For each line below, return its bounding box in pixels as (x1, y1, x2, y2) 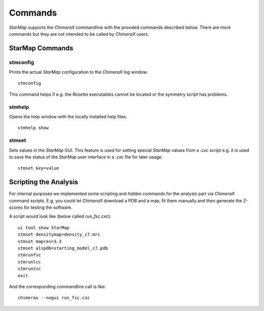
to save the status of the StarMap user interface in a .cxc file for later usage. (9, 154, 163, 160)
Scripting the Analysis (9, 178, 78, 186)
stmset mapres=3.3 (18, 239, 62, 244)
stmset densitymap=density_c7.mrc (18, 232, 100, 237)
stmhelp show (18, 125, 49, 131)
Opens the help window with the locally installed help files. (9, 114, 127, 120)
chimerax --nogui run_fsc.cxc (18, 295, 90, 301)
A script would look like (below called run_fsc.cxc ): (9, 213, 111, 220)
